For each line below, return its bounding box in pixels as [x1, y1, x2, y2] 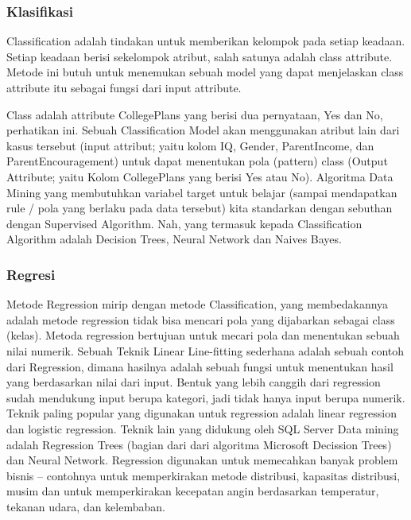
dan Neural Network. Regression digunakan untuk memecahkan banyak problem [6, 452, 398, 468]
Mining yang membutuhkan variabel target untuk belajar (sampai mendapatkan [6, 184, 397, 200]
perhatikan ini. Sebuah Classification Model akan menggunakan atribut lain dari [6, 122, 400, 138]
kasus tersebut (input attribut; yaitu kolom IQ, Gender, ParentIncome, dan [6, 137, 374, 153]
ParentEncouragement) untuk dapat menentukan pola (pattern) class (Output [6, 153, 388, 169]
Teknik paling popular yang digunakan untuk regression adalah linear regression [6, 405, 397, 421]
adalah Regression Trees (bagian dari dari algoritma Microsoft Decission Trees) [6, 436, 392, 452]
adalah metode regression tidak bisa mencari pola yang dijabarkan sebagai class [6, 311, 395, 328]
